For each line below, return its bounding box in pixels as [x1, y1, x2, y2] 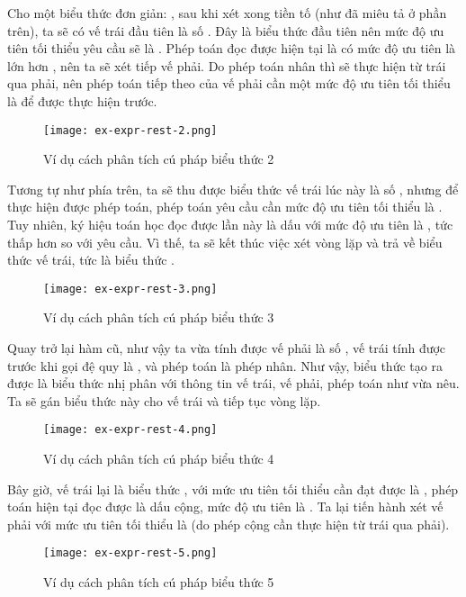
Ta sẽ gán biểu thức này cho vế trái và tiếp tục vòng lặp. [7, 391, 321, 410]
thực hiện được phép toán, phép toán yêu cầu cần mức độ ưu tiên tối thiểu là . [7, 197, 443, 216]
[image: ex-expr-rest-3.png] [43, 282, 218, 295]
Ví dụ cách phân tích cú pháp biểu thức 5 [43, 573, 274, 592]
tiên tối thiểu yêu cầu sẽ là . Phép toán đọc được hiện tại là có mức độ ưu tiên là [7, 39, 456, 58]
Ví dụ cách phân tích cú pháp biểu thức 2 [43, 149, 274, 168]
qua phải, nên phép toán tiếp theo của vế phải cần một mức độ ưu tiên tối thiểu [7, 74, 451, 93]
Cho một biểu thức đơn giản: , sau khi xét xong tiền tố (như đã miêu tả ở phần [7, 4, 447, 22]
